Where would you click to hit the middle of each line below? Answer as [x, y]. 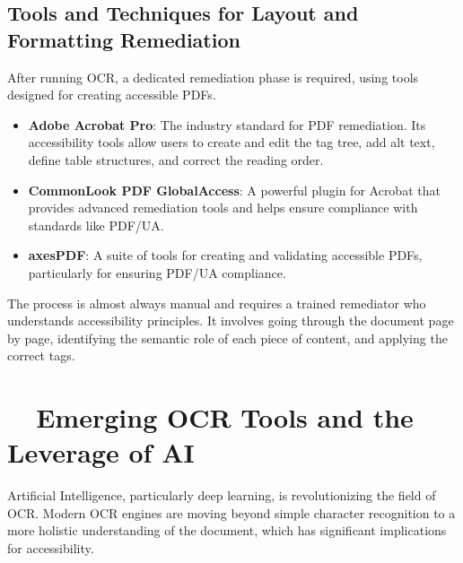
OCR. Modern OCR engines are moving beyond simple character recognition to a [231, 512]
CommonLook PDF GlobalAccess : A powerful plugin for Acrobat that [234, 190]
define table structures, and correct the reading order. [176, 159]
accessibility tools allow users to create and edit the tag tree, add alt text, [231, 142]
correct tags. [41, 355]
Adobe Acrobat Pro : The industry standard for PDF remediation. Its [227, 124]
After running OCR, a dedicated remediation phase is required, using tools [213, 77]
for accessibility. [51, 548]
